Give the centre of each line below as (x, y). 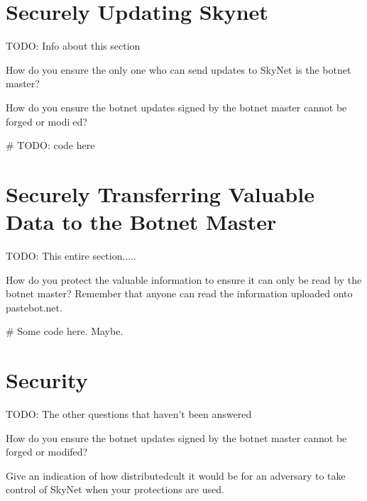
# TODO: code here (50, 145)
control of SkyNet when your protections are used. (115, 489)
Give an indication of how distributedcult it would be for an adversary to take (176, 475)
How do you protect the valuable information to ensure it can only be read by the (184, 279)
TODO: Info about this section (73, 46)
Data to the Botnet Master (141, 222)
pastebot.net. (34, 307)
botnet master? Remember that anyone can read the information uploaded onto (179, 293)
